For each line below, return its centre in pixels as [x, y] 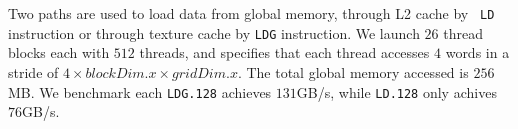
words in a [477, 52]
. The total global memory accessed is [353, 71]
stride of [33, 71]
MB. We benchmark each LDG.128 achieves [140, 91]
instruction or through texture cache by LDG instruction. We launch [214, 32]
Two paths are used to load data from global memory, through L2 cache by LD [251, 13]
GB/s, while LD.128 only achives [396, 91]
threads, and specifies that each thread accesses [284, 52]
